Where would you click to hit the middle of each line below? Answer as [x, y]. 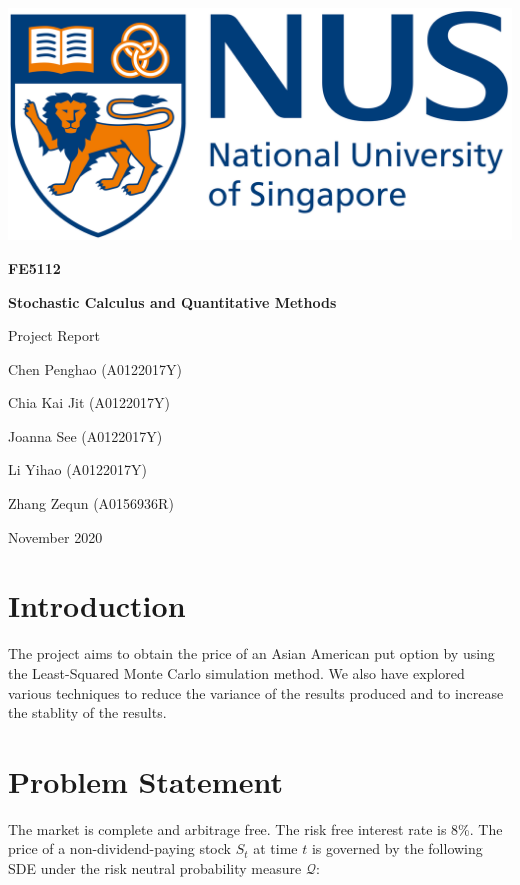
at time [275, 848]
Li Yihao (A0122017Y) [78, 469]
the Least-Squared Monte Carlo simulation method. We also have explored [236, 672]
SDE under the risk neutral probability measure [155, 868]
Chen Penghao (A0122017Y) [95, 368]
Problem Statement [145, 780]
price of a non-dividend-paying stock [119, 848]
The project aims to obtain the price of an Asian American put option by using [251, 653]
